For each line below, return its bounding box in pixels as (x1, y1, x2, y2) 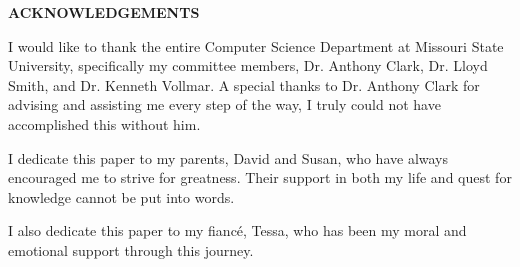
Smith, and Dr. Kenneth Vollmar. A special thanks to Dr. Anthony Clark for (8, 74, 480, 95)
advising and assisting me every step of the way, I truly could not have (8, 94, 441, 115)
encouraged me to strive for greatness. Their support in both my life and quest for (8, 167, 512, 188)
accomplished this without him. (8, 113, 201, 134)
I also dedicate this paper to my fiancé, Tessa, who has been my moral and (8, 220, 467, 241)
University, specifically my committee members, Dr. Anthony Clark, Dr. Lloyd (8, 55, 488, 76)
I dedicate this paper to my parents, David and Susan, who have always (8, 147, 449, 168)
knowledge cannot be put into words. (8, 186, 235, 207)
